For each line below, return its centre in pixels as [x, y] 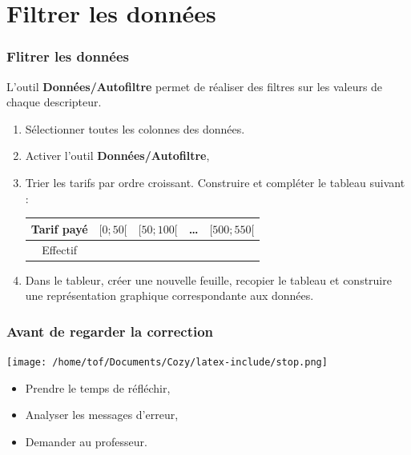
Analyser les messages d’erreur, [102, 415]
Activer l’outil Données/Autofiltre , [117, 156]
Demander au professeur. [86, 441]
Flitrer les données [68, 56]
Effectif [60, 249]
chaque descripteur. [54, 102]
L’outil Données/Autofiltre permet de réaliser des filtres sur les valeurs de [195, 86]
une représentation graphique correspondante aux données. [169, 295]
